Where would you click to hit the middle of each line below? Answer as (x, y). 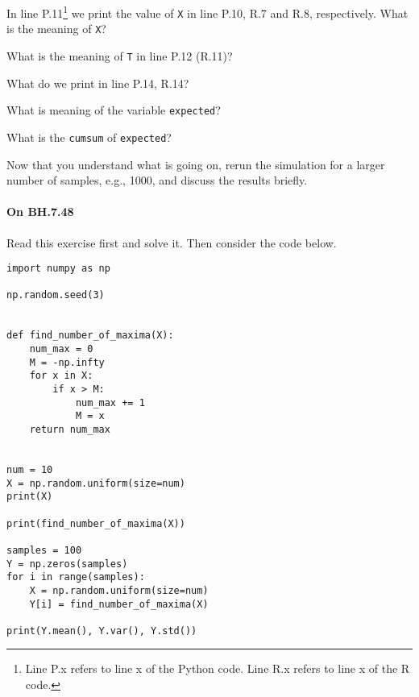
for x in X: (61, 376)
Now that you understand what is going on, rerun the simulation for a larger (196, 164)
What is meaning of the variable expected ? (114, 110)
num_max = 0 (61, 349)
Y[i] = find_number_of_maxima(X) (119, 604)
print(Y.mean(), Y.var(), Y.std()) (102, 631)
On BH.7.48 (40, 212)
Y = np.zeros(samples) (67, 564)
